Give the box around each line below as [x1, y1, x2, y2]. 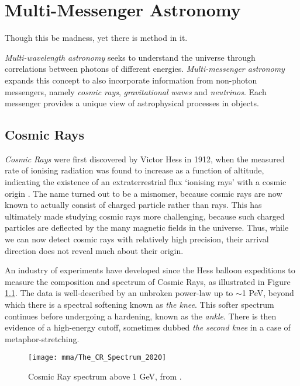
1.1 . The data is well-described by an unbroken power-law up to [5, 287, 233, 299]
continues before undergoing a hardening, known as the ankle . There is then [5, 310, 277, 322]
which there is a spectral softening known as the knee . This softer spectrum [5, 298, 274, 311]
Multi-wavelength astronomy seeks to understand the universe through [5, 51, 256, 63]
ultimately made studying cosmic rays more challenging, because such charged [5, 210, 285, 222]
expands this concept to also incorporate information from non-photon [5, 74, 257, 86]
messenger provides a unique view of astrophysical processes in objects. [5, 97, 259, 109]
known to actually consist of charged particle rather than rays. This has [5, 199, 262, 211]
